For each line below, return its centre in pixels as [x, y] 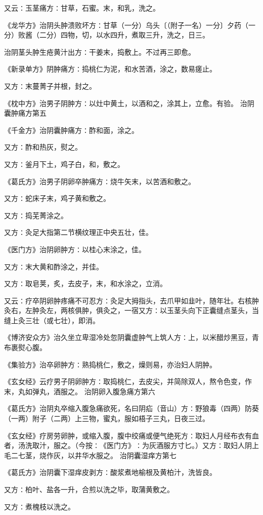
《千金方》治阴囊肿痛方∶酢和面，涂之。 [71, 130]
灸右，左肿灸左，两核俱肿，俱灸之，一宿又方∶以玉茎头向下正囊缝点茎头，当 [131, 310]
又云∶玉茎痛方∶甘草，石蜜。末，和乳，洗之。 [82, 8]
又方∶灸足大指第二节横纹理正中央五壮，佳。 [78, 232]
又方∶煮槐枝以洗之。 [39, 506]
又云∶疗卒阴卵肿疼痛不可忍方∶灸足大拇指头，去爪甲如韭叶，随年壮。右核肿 [131, 300]
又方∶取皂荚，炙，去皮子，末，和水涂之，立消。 [85, 283]
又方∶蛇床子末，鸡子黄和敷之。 [57, 198]
